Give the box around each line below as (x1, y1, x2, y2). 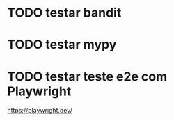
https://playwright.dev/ (7, 106, 73, 115)
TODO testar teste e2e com (7, 68, 168, 84)
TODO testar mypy (7, 37, 117, 53)
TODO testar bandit (7, 5, 122, 21)
